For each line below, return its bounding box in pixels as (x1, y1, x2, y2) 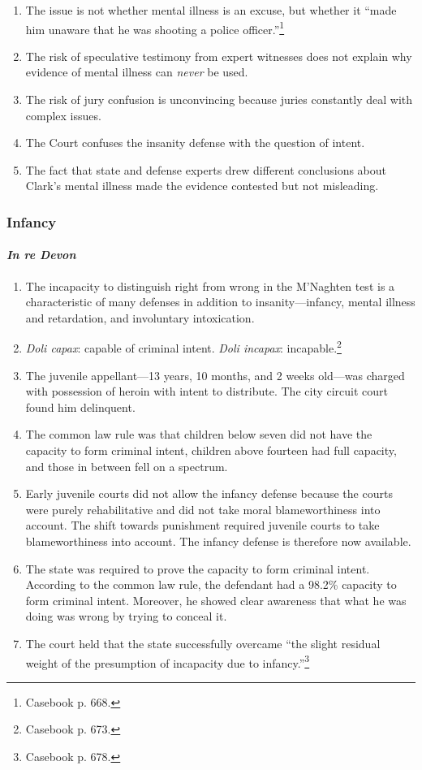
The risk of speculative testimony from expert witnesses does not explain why (25, 47, 412, 64)
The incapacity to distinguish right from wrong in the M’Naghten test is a (25, 277, 395, 294)
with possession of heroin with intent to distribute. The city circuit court (25, 383, 389, 400)
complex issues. (25, 106, 101, 123)
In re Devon (6, 246, 76, 263)
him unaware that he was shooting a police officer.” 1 (25, 18, 285, 37)
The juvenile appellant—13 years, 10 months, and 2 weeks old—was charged (25, 366, 405, 383)
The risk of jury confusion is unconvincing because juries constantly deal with (25, 91, 413, 108)
